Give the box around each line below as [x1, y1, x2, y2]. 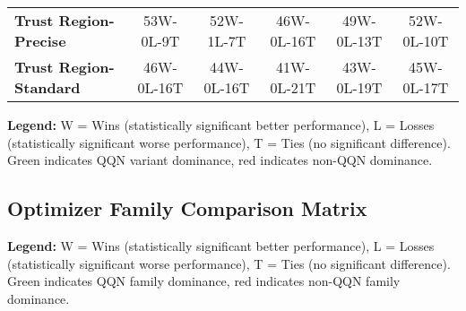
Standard [14, 77, 81, 98]
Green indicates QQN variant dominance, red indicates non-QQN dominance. [7, 151, 433, 169]
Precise [14, 30, 66, 51]
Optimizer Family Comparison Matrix [7, 194, 367, 222]
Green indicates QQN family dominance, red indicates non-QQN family [7, 272, 401, 290]
